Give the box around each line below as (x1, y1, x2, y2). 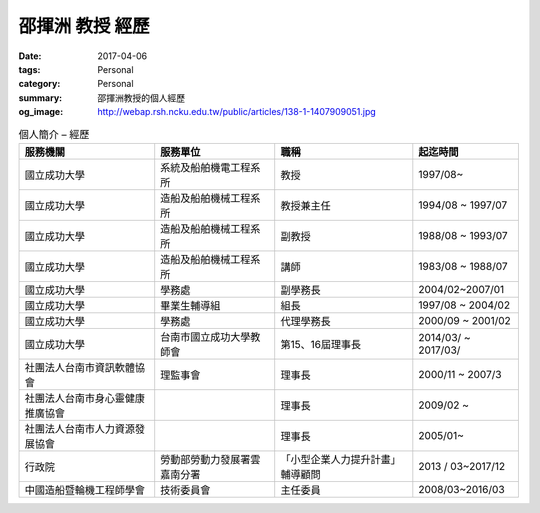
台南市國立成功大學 (160, 330, 251, 344)
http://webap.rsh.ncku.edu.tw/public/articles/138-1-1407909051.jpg (97, 106, 377, 118)
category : (18, 78, 61, 90)
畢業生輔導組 (160, 298, 221, 312)
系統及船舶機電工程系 (160, 160, 261, 174)
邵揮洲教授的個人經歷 (97, 91, 185, 104)
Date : (18, 50, 42, 62)
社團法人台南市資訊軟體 (24, 360, 135, 374)
